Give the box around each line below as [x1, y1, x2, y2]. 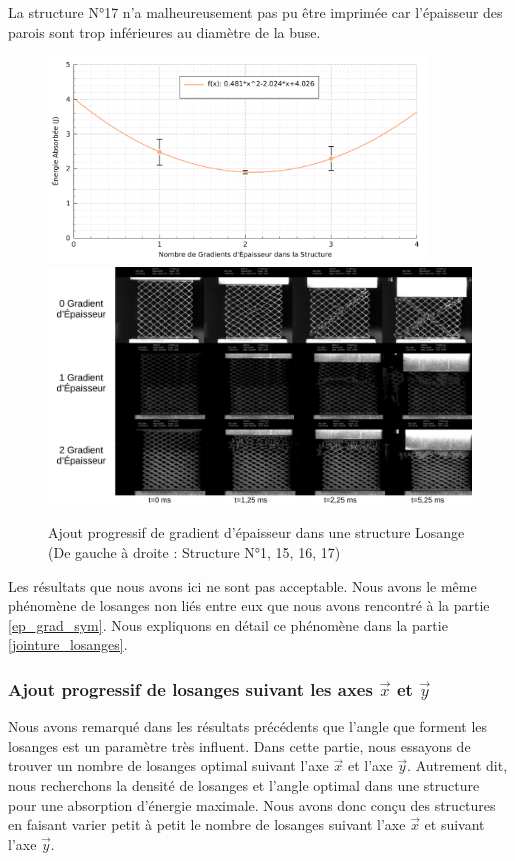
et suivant [424, 814, 485, 835]
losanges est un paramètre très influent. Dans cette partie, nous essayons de [8, 735, 471, 756]
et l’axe [347, 755, 393, 776]
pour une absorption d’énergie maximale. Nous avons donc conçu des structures [8, 794, 496, 815]
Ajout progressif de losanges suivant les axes [8, 676, 373, 701]
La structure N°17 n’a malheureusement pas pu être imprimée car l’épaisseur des [8, 2, 503, 22]
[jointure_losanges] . [8, 634, 128, 655]
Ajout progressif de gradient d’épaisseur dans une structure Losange [48, 522, 465, 543]
